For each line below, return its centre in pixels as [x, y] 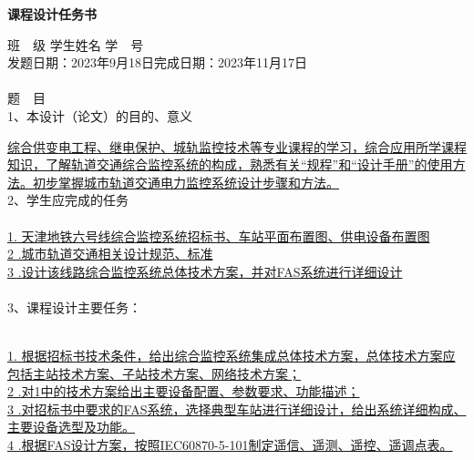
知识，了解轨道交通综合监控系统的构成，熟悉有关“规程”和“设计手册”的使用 [230, 164]
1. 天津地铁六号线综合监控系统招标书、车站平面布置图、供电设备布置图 [219, 235]
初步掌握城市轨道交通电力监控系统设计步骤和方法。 [185, 182]
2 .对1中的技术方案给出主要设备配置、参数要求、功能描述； [184, 391]
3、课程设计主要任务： [74, 307]
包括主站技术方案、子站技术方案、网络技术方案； [154, 373]
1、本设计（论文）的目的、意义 [100, 115]
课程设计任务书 [52, 14]
